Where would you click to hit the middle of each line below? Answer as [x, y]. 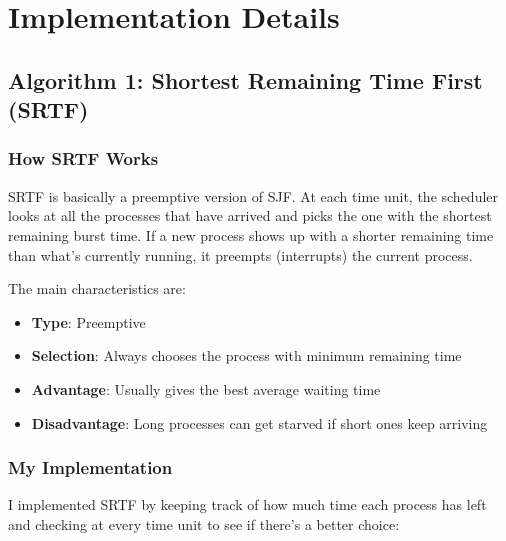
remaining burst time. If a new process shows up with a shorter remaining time [251, 234]
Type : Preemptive [88, 321]
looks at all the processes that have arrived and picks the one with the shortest [250, 215]
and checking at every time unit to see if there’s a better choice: [204, 523]
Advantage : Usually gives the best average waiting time [206, 388]
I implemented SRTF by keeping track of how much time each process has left [247, 504]
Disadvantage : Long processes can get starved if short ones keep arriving [259, 422]
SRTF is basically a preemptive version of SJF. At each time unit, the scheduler [253, 195]
